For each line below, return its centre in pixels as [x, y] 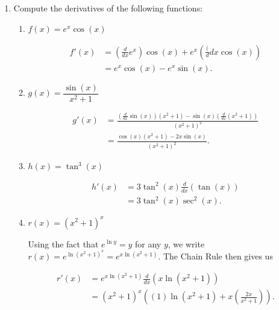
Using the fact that [63, 243]
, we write [186, 243]
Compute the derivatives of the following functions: [108, 8]
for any [148, 243]
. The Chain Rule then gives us [215, 256]
